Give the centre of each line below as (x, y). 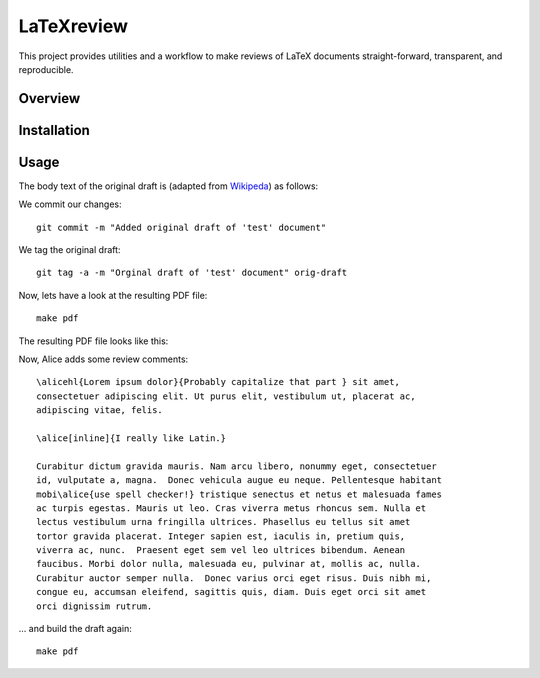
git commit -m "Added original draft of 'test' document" (181, 227)
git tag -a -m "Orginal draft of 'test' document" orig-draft (192, 273)
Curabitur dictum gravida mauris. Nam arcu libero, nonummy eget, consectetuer (236, 466)
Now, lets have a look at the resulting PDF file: (113, 295)
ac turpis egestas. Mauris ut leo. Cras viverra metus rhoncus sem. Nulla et (231, 508)
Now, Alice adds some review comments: (103, 359)
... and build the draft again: (75, 629)
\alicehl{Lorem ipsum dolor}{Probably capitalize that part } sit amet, (218, 382)
